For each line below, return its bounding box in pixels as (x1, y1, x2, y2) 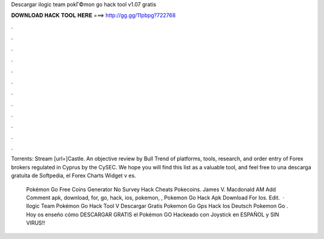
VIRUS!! (26, 219, 45, 226)
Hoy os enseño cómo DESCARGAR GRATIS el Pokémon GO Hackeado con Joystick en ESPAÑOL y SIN (26, 211, 280, 218)
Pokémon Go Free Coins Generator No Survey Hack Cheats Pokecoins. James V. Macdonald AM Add (26, 186, 276, 193)
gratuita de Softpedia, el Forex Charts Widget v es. (11, 172, 136, 180)
